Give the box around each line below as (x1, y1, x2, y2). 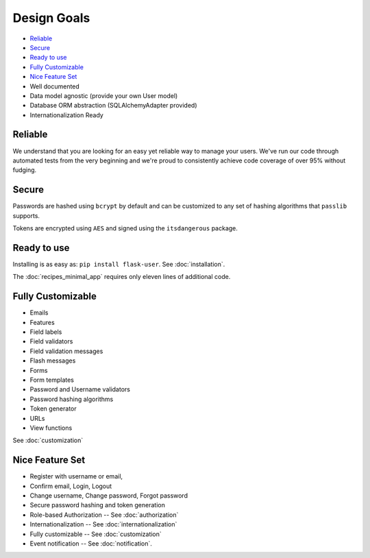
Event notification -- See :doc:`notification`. (29, 539, 152, 548)
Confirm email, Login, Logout (29, 482, 112, 490)
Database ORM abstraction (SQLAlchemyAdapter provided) (29, 101, 197, 110)
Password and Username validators (29, 385, 130, 393)
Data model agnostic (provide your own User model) (29, 91, 178, 99)
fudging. (12, 166, 37, 174)
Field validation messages (29, 347, 103, 355)
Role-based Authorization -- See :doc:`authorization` (29, 511, 179, 519)
